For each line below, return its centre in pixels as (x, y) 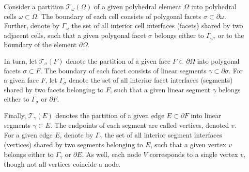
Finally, (15, 115)
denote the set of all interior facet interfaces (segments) (151, 80)
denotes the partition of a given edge (110, 115)
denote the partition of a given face (118, 60)
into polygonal (218, 60)
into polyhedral (214, 6)
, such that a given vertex (188, 145)
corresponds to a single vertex (194, 154)
